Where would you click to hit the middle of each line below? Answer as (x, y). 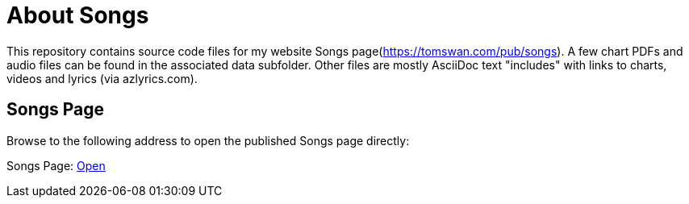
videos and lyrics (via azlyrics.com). (102, 78)
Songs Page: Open (56, 165)
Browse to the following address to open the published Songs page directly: (208, 140)
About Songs (78, 15)
